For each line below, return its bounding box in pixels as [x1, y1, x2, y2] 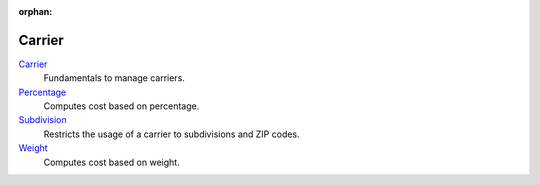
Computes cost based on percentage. [43, 100, 200, 112]
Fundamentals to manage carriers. [43, 72, 185, 84]
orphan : [18, 6, 53, 17]
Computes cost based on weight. [43, 156, 180, 168]
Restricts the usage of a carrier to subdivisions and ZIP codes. [43, 128, 300, 140]
